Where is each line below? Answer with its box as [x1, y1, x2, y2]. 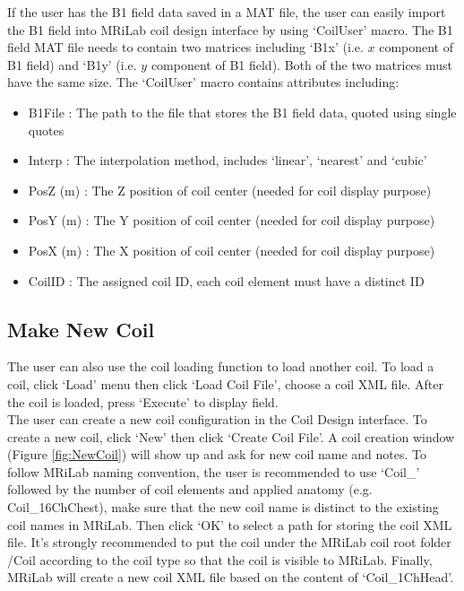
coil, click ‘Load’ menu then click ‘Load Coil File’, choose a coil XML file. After [7, 374, 443, 393]
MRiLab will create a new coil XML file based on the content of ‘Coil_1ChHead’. [7, 568, 454, 587]
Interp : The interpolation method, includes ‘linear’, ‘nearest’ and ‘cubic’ [28, 151, 427, 169]
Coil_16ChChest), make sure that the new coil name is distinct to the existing [7, 498, 439, 517]
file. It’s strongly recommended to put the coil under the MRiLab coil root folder [7, 533, 451, 552]
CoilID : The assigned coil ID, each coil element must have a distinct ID [28, 271, 425, 290]
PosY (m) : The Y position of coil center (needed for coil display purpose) [28, 211, 435, 230]
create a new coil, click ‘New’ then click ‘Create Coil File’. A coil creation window [7, 427, 455, 446]
